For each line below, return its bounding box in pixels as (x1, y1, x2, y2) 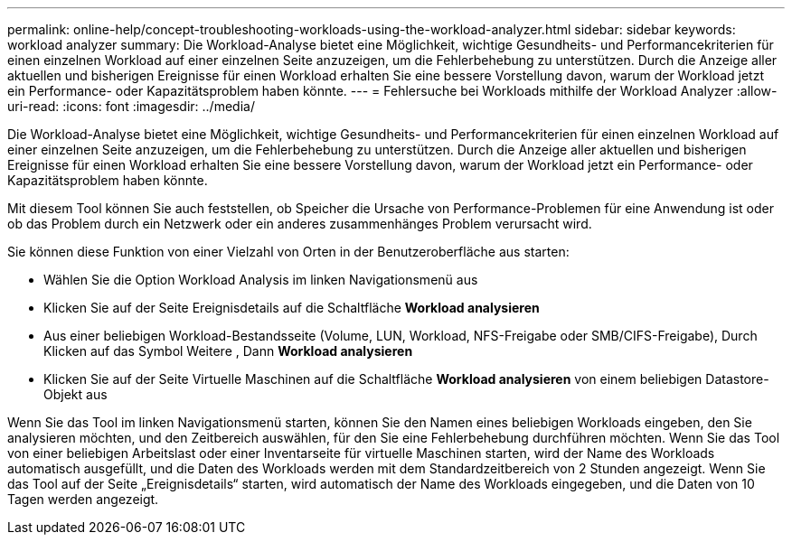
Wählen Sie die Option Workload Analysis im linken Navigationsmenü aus (43, 272, 478, 287)
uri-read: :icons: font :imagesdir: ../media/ (7, 98, 255, 114)
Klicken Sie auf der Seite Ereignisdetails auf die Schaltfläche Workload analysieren (43, 300, 540, 315)
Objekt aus (43, 387, 108, 402)
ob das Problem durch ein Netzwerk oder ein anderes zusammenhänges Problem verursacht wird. (7, 216, 592, 231)
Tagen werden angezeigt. (7, 491, 159, 507)
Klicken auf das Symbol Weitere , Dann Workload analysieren (43, 343, 413, 359)
